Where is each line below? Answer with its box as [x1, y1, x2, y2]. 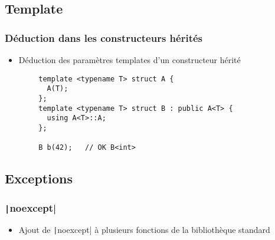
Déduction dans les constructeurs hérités [5, 30, 203, 45]
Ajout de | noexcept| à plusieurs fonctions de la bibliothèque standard [18, 223, 270, 236]
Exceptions [5, 169, 73, 188]
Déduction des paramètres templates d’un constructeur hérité [18, 54, 241, 65]
